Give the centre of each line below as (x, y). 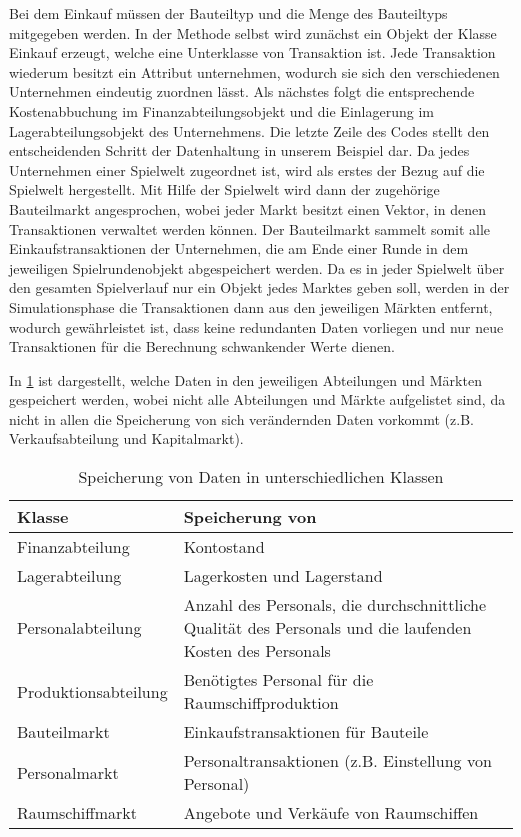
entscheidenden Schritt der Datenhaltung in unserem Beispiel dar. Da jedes (239, 150)
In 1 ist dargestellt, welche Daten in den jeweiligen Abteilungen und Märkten (245, 379)
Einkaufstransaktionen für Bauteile (306, 732)
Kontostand (224, 547)
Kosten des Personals (257, 651)
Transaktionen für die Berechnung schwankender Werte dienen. (202, 346)
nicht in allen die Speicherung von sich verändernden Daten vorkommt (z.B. (241, 418)
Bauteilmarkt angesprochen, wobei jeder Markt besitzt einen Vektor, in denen (247, 208)
